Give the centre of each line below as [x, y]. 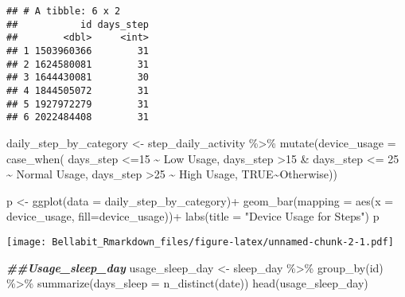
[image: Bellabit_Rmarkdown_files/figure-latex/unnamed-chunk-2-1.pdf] [200, 242]
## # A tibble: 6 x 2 [64, 11]
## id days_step [78, 24]
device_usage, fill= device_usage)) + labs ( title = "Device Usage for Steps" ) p [193, 216]
